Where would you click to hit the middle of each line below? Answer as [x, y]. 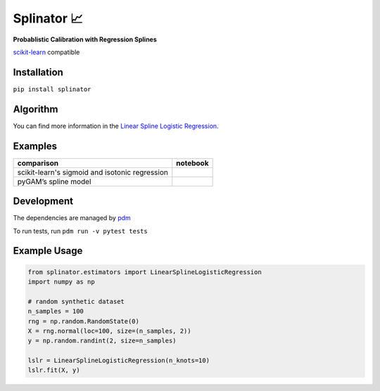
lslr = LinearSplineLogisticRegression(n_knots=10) [119, 361]
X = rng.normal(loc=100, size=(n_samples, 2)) [109, 331]
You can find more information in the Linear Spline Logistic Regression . [116, 126]
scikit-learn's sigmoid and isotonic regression [93, 172]
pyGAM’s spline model [54, 181]
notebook [192, 163]
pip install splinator [52, 89]
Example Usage [48, 251]
